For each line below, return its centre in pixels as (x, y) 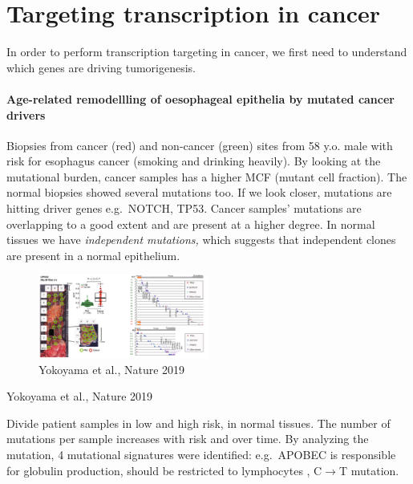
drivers (26, 114)
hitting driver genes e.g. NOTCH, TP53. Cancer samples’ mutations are (184, 208)
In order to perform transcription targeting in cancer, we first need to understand (207, 52)
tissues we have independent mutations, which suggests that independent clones (201, 240)
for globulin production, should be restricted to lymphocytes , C (164, 470)
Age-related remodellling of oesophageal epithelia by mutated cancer (200, 98)
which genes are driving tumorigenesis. (101, 67)
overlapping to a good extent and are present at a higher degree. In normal (191, 224)
